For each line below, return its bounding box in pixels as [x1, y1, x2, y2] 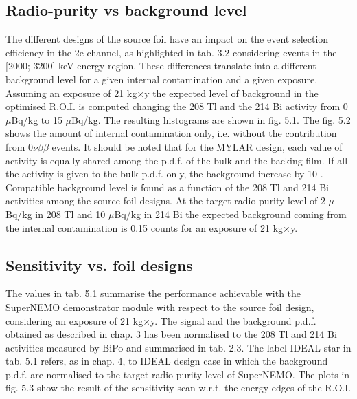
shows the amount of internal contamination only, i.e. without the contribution [5, 126, 337, 140]
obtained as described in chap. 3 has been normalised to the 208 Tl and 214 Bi [5, 327, 337, 341]
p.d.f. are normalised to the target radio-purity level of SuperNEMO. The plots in [5, 367, 350, 381]
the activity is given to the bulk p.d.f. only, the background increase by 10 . [5, 166, 323, 181]
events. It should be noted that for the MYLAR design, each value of [51, 139, 343, 153]
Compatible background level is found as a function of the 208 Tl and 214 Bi [5, 180, 329, 194]
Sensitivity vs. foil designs [5, 254, 193, 275]
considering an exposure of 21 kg [5, 313, 143, 327]
